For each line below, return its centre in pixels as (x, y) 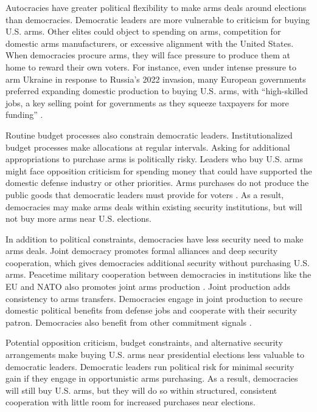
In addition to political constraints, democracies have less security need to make (155, 239)
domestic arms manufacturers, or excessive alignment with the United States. (150, 43)
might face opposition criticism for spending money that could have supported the (159, 170)
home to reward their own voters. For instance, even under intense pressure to (151, 67)
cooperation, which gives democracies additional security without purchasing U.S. (158, 262)
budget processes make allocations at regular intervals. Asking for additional (148, 147)
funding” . (24, 115)
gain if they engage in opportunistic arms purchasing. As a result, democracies (152, 378)
